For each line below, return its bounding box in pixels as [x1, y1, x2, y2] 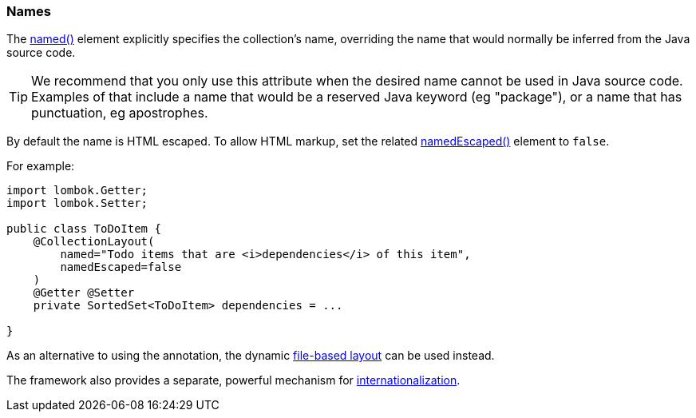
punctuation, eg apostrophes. [31, 105, 208, 121]
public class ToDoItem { [6, 222, 161, 236]
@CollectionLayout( [33, 235, 155, 249]
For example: [6, 159, 75, 173]
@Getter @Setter [33, 286, 135, 300]
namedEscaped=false [60, 261, 182, 274]
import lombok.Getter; [6, 184, 148, 197]
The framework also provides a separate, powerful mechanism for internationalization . [6, 373, 461, 388]
